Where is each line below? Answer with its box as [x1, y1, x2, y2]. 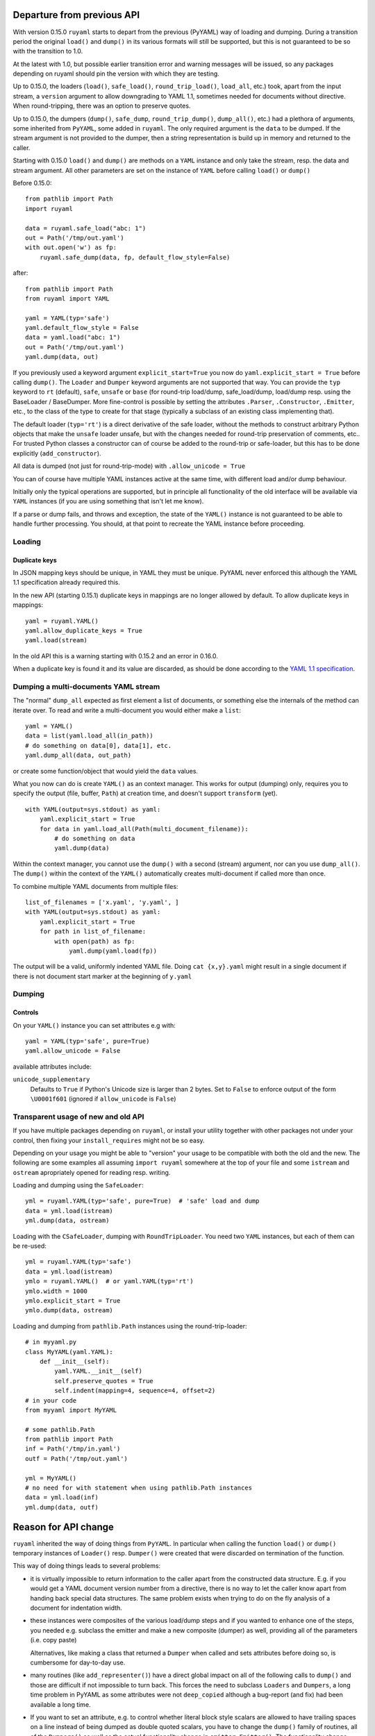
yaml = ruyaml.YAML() [25, 617, 99, 625]
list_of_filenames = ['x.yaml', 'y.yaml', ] [25, 898, 180, 906]
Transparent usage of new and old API [12, 1112, 144, 1121]
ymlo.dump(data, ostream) [25, 1306, 114, 1314]
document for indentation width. [30, 1604, 123, 1612]
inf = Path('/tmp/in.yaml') [25, 1445, 121, 1453]
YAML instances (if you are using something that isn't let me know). [12, 497, 204, 506]
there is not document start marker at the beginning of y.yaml [12, 972, 192, 980]
